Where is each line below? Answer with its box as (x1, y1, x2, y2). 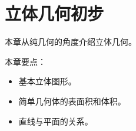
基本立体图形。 (18, 75, 77, 87)
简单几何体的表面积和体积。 (18, 94, 126, 107)
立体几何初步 (5, 1, 104, 25)
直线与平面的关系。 (18, 114, 93, 127)
